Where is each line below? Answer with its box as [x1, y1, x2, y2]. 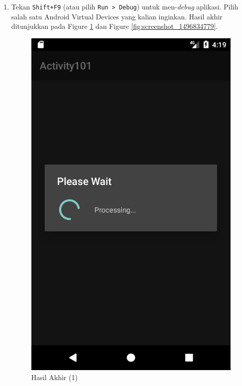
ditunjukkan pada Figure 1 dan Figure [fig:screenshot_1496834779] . [11, 21, 218, 31]
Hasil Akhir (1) [31, 372, 78, 382]
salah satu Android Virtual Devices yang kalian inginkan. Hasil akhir [11, 11, 223, 21]
